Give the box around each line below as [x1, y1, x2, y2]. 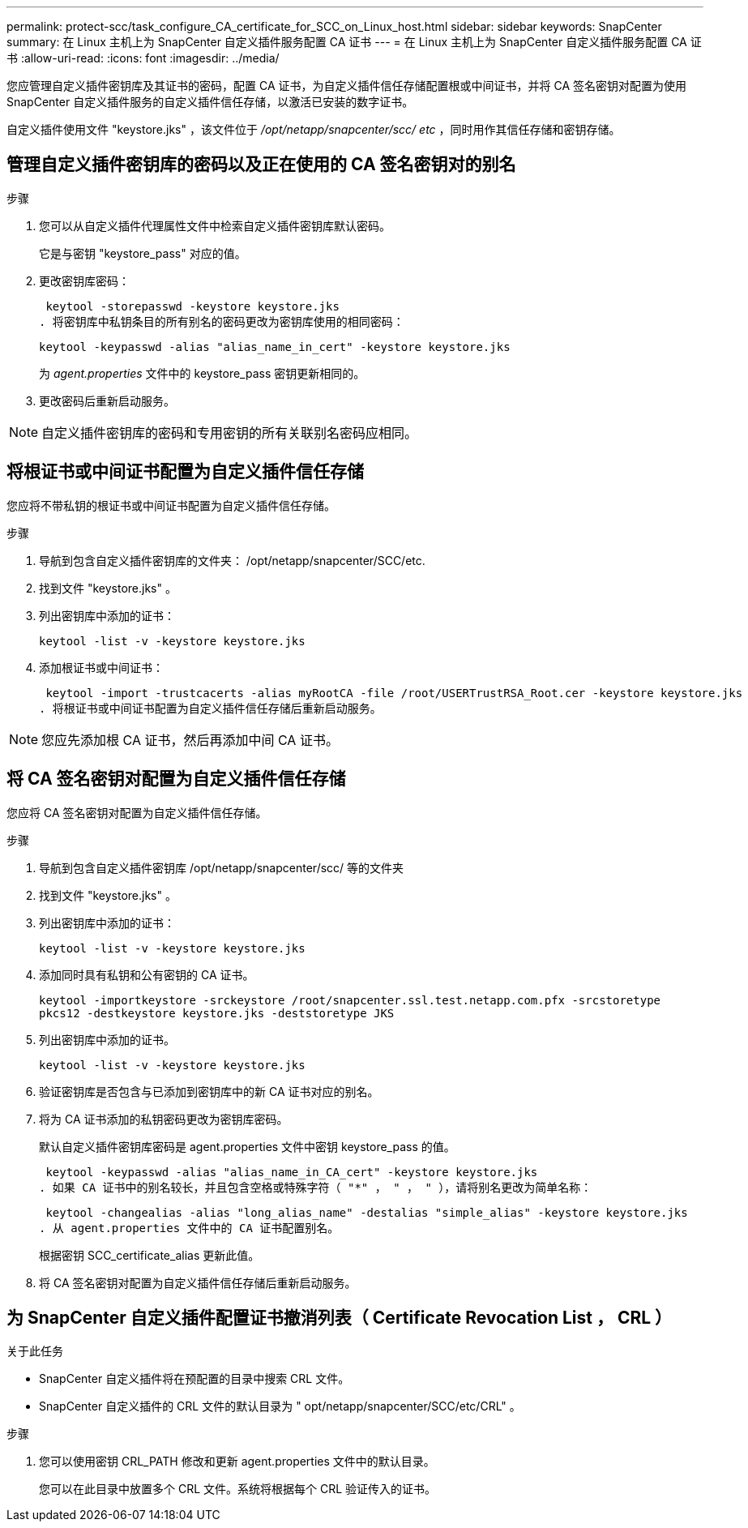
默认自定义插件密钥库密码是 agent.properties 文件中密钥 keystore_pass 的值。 [39, 1139, 455, 1153]
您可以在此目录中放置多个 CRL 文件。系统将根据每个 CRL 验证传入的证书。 [39, 1482, 437, 1496]
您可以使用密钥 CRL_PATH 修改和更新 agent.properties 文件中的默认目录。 [39, 1454, 435, 1469]
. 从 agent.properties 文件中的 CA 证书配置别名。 [39, 1221, 340, 1235]
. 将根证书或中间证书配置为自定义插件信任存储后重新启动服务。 [39, 701, 382, 715]
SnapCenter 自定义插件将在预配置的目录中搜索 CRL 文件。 [39, 1372, 350, 1386]
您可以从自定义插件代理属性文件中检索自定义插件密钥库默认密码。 [39, 218, 391, 233]
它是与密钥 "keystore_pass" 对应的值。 [39, 246, 246, 260]
